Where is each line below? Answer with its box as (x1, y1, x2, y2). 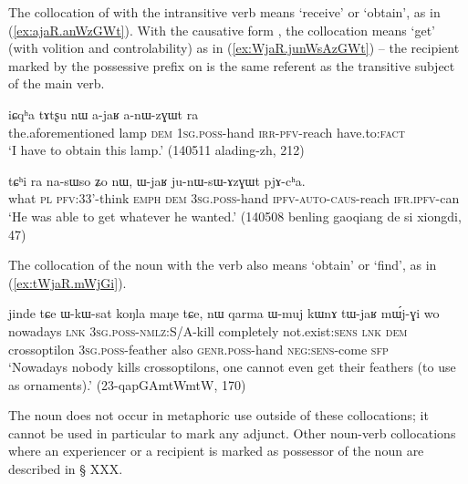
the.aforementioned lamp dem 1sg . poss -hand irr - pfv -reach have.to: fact (8, 122, 405, 141)
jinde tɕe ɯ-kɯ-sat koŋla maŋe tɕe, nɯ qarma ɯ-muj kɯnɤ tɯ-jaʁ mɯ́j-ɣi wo (8, 304, 440, 323)
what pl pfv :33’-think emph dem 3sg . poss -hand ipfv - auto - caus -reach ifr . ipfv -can (8, 189, 460, 208)
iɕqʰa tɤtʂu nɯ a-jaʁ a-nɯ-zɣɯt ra (8, 104, 199, 123)
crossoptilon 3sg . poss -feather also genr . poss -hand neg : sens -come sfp (8, 339, 389, 358)
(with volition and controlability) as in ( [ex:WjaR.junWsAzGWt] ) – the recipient (8, 38, 460, 57)
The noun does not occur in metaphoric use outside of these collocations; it (8, 406, 429, 425)
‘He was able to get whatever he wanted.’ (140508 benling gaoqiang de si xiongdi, (8, 206, 462, 225)
